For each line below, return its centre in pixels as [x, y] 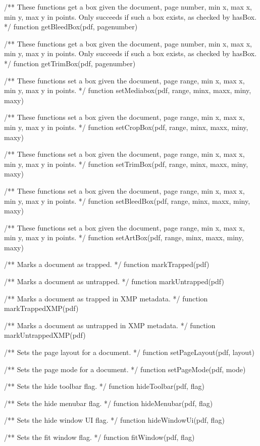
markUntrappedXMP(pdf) [45, 335]
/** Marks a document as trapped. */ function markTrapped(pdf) [107, 264]
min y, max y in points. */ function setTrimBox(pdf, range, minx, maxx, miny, [126, 164]
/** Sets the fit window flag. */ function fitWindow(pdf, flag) [99, 437]
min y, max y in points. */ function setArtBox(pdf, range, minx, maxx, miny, [124, 237]
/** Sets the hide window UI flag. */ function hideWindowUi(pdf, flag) [114, 420]
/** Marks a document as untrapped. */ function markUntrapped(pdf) [114, 281]
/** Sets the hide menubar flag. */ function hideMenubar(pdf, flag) [109, 403]
